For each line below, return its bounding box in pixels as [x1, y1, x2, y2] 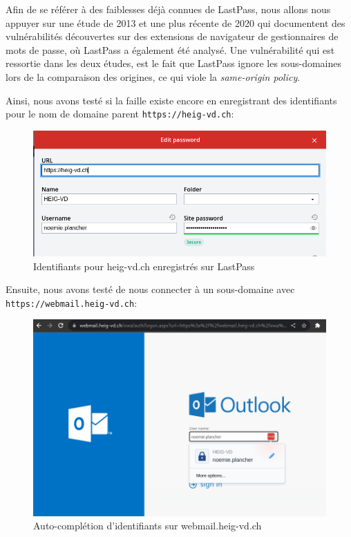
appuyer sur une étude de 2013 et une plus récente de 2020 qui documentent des [6, 15, 345, 30]
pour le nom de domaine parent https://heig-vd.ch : [6, 106, 234, 121]
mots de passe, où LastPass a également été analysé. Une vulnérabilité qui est [6, 42, 335, 57]
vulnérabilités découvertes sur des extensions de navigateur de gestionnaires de [6, 29, 339, 44]
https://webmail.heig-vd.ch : [6, 295, 137, 310]
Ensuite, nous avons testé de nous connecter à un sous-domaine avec [6, 282, 295, 296]
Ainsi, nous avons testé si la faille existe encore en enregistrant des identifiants [6, 93, 337, 107]
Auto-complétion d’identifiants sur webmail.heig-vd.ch [33, 518, 262, 533]
